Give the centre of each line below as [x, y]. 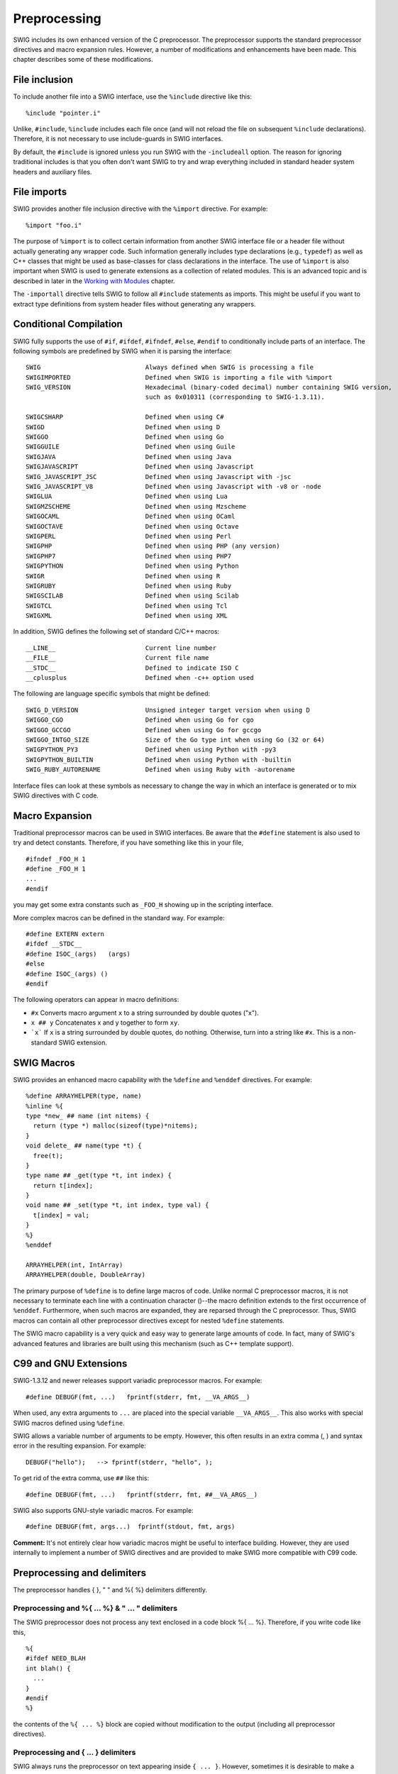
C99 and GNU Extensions [70, 1363]
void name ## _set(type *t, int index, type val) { [117, 1205]
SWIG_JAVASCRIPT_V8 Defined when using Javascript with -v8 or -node [173, 486]
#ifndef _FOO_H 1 [56, 859]
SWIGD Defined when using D [123, 427]
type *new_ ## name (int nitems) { [88, 1115]
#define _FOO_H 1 [56, 869]
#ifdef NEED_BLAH [56, 1658]
